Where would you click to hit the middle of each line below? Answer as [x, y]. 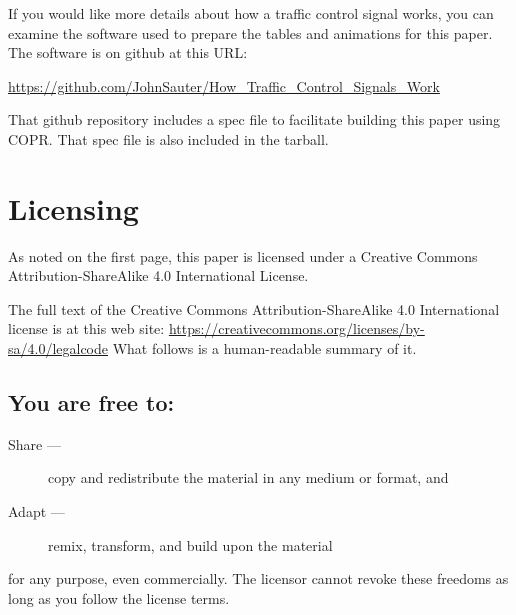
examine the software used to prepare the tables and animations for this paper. [250, 32]
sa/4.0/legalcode [58, 348]
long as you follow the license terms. [119, 597]
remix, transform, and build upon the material [190, 544]
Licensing [73, 207]
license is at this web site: [86, 328]
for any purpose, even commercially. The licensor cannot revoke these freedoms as [258, 578]
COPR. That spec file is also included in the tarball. [168, 138]
